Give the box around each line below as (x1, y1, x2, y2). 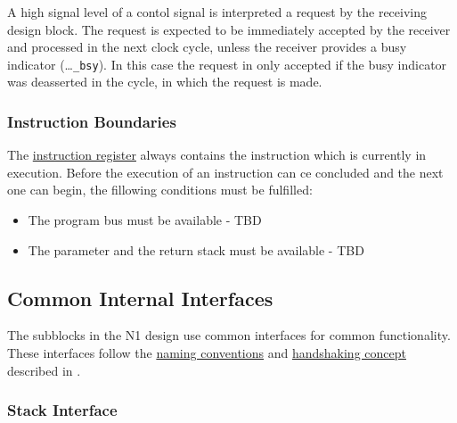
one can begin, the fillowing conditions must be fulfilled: (7, 180, 313, 199)
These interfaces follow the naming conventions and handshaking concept (7, 344, 406, 362)
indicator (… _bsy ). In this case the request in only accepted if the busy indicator (7, 54, 447, 73)
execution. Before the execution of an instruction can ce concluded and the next (7, 162, 444, 181)
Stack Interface (7, 399, 118, 421)
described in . (7, 361, 81, 379)
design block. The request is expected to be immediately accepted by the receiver (7, 20, 451, 38)
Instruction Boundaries (7, 110, 176, 132)
